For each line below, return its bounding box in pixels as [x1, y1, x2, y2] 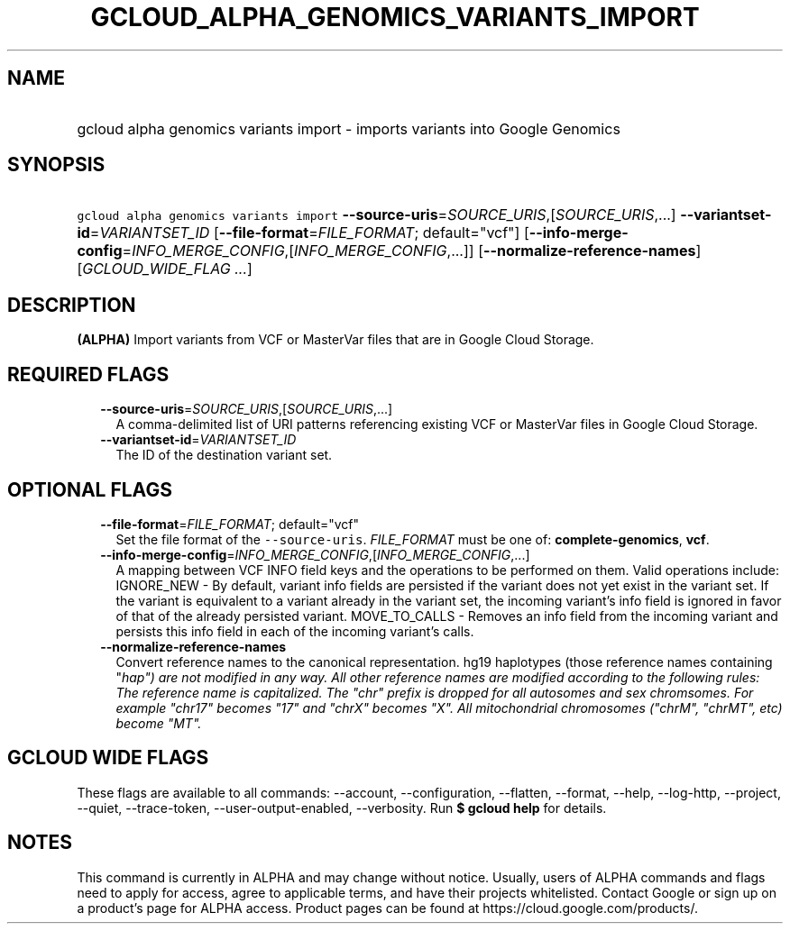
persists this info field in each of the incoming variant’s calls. [115, 623, 474, 639]
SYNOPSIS [7, 153, 106, 177]
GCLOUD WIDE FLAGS [7, 746, 209, 770]
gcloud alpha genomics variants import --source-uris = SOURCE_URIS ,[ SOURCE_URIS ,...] [77, 205, 676, 224]
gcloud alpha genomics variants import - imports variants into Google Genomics [77, 119, 620, 138]
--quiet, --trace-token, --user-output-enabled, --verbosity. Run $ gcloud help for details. [77, 799, 607, 816]
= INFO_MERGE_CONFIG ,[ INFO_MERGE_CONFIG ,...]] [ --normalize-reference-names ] [122, 242, 702, 260]
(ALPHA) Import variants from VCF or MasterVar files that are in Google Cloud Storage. [77, 332, 594, 348]
